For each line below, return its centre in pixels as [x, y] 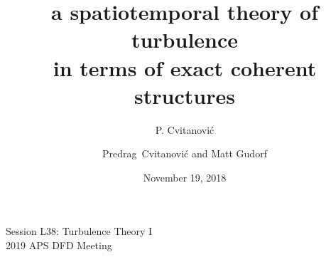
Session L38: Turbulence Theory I [79, 231]
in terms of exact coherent [185, 67]
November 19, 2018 [185, 177]
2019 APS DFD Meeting [59, 245]
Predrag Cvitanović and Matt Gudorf [185, 153]
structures [185, 95]
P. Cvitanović [185, 129]
